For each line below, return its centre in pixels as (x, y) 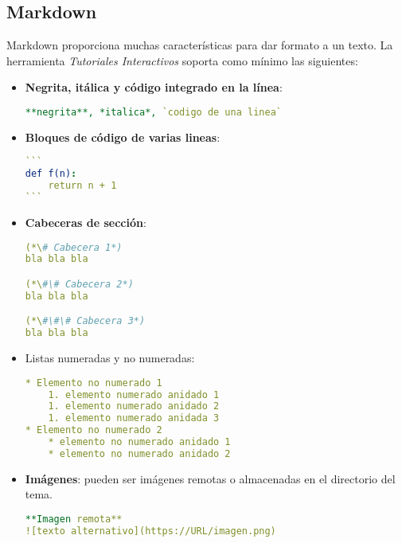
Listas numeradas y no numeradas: (110, 358)
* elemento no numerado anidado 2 (139, 453)
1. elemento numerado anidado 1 (134, 395)
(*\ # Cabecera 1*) (74, 247)
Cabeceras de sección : (86, 222)
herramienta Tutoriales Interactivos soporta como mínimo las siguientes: (182, 60)
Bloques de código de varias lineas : (123, 137)
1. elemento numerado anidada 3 (134, 418)
